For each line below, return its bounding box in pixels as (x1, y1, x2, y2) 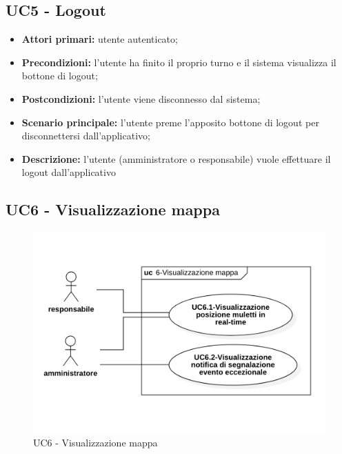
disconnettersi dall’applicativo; (21, 128, 150, 143)
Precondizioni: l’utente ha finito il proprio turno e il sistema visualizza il (21, 55, 336, 69)
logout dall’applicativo (21, 165, 116, 179)
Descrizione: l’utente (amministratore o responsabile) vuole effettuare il (21, 151, 331, 166)
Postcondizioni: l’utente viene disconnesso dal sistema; (21, 91, 261, 106)
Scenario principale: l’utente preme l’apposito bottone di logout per (21, 115, 319, 129)
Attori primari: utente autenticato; (21, 32, 178, 46)
